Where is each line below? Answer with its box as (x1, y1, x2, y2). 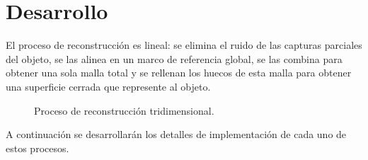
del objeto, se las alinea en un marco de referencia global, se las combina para (6, 51, 343, 66)
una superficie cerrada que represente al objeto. (6, 79, 211, 93)
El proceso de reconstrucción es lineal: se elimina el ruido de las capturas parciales (6, 38, 362, 52)
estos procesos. (6, 140, 69, 155)
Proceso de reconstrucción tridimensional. (34, 103, 214, 118)
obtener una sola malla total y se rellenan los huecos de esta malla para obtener (6, 65, 352, 80)
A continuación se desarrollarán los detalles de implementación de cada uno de (6, 127, 347, 142)
